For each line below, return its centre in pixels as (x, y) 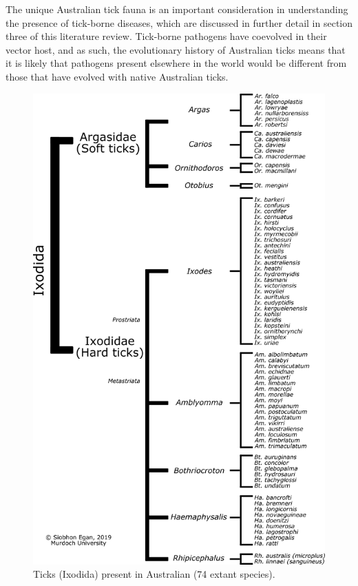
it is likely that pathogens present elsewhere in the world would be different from (176, 63)
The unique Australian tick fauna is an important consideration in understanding (177, 9)
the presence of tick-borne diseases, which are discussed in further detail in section (179, 22)
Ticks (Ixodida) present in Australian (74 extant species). (154, 574)
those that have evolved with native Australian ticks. (117, 76)
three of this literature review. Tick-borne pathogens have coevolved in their (166, 36)
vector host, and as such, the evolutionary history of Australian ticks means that (176, 49)
